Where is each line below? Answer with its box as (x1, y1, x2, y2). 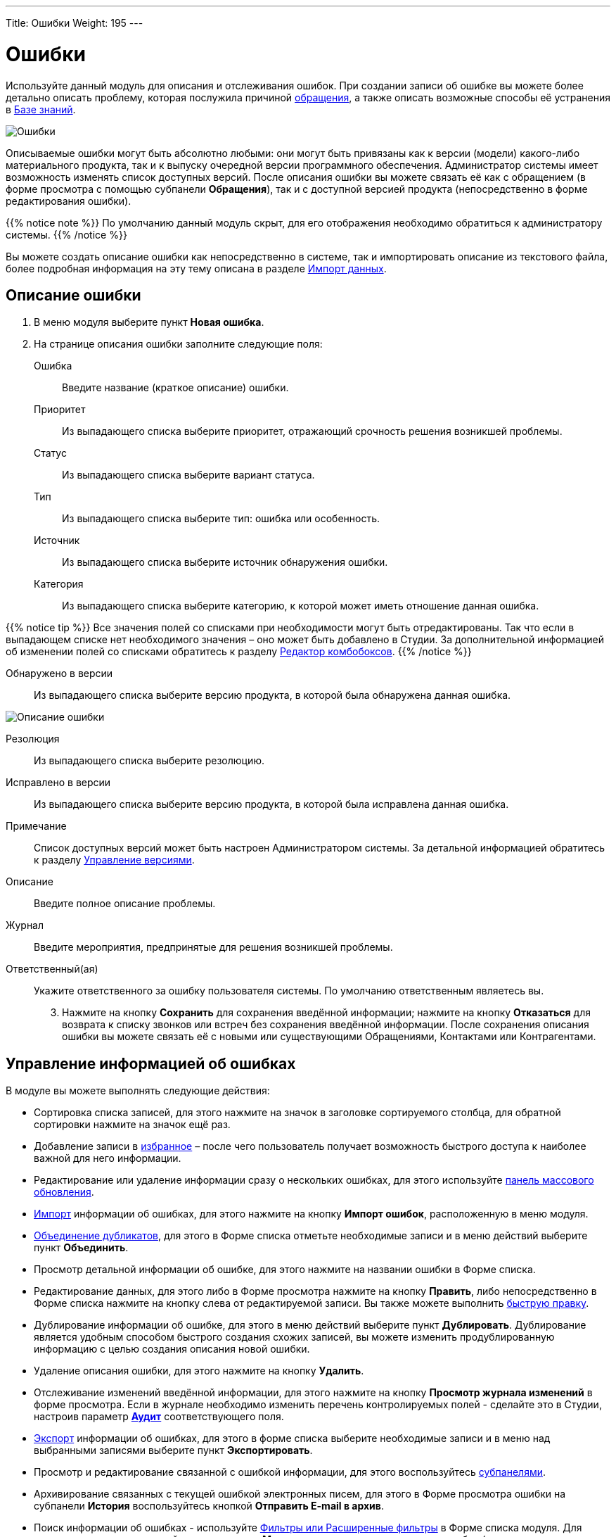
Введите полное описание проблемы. (34, 897, 216, 910)
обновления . (34, 1186, 94, 1198)
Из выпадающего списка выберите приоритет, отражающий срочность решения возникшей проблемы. (62, 425, 563, 438)
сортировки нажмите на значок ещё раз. (34, 1118, 231, 1131)
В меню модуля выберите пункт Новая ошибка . (34, 316, 264, 329)
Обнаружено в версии (6, 667, 113, 680)
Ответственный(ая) (6, 963, 98, 975)
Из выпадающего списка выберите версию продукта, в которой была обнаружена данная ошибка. (34, 689, 511, 702)
